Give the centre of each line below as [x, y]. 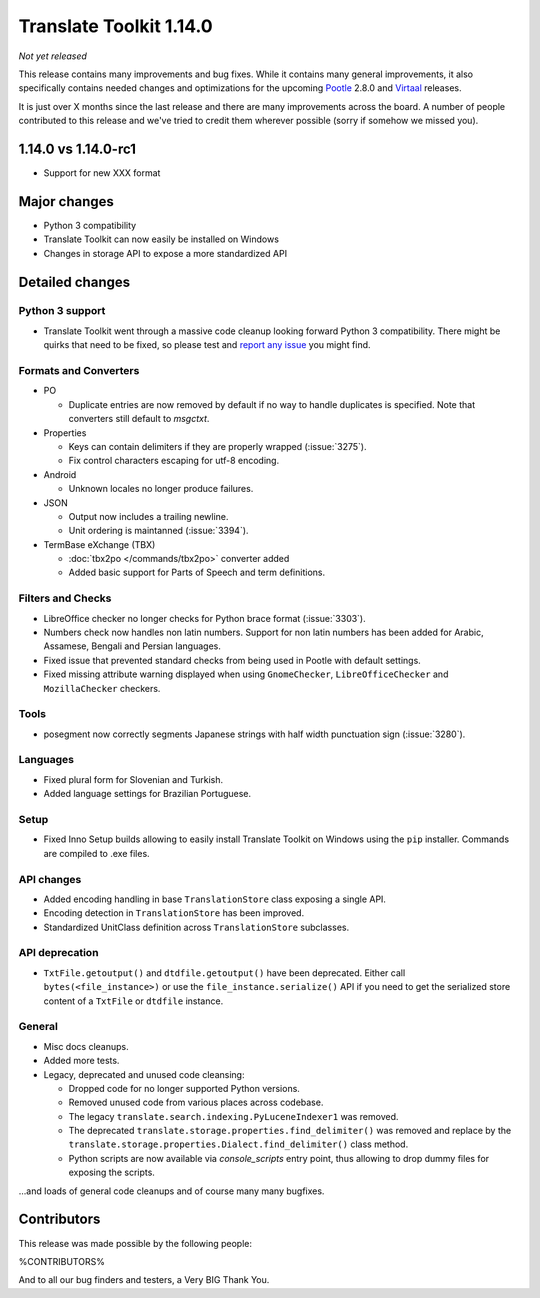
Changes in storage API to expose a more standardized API [165, 253]
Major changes [66, 201]
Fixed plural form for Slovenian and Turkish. [133, 779]
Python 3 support [62, 311]
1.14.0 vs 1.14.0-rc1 [77, 148]
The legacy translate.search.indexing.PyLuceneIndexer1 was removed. [233, 1116]
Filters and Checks [65, 598]
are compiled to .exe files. [96, 853]
